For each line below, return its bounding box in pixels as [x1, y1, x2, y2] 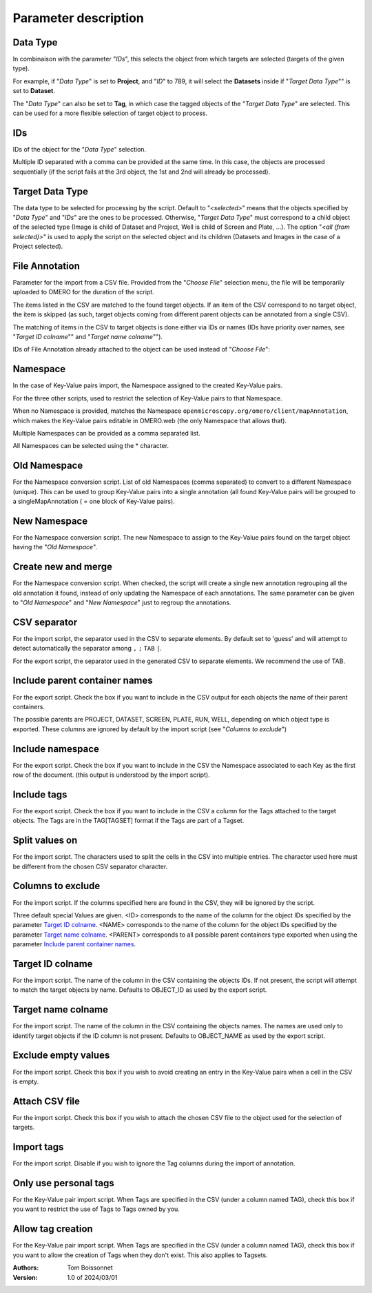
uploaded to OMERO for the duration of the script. [12, 288, 154, 296]
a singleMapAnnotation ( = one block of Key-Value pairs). [12, 497, 175, 505]
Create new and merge [12, 561, 113, 573]
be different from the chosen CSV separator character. [12, 862, 168, 871]
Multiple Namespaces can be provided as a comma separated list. [12, 429, 200, 437]
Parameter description [12, 10, 144, 26]
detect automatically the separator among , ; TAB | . [12, 644, 162, 653]
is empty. [12, 1077, 39, 1086]
